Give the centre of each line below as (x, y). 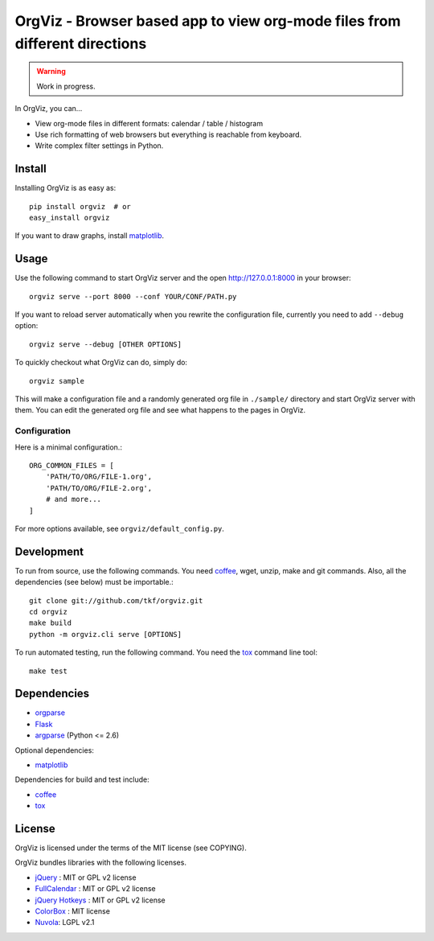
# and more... (74, 499)
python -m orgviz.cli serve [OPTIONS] (106, 634)
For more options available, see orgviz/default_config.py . (120, 528)
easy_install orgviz (70, 218)
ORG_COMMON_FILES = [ (72, 465)
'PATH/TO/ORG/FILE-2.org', (99, 488)
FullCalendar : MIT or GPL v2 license (95, 889)
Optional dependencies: (54, 750)
